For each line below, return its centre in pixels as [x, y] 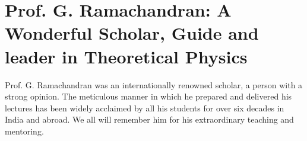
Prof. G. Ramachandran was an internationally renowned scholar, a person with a [154, 84]
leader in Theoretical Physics [126, 56]
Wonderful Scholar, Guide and [132, 33]
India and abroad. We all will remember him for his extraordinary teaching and [149, 119]
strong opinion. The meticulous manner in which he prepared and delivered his [148, 96]
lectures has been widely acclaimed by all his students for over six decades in [145, 108]
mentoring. [24, 131]
